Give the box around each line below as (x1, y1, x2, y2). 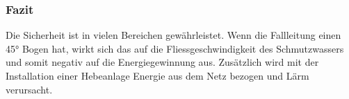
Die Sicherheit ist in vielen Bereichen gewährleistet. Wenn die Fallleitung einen (6, 28, 341, 42)
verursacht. (6, 82, 53, 96)
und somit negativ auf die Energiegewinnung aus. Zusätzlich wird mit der (6, 55, 319, 69)
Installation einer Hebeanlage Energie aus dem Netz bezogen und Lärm (6, 69, 309, 82)
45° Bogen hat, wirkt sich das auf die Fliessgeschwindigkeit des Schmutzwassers (6, 41, 344, 55)
